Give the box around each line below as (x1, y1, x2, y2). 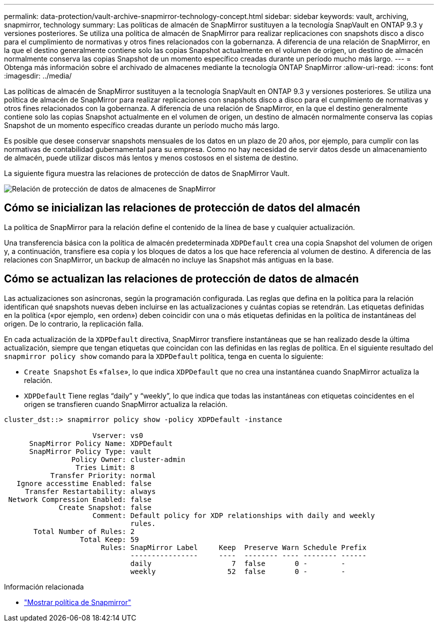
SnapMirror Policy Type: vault (29, 447, 152, 455)
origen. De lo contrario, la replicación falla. (4, 319, 143, 328)
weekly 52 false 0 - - (130, 567, 345, 575)
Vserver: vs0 (92, 431, 143, 439)
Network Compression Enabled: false (8, 495, 152, 503)
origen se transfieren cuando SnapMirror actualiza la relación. (24, 399, 227, 408)
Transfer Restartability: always (25, 487, 156, 495)
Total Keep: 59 (79, 535, 139, 543)
